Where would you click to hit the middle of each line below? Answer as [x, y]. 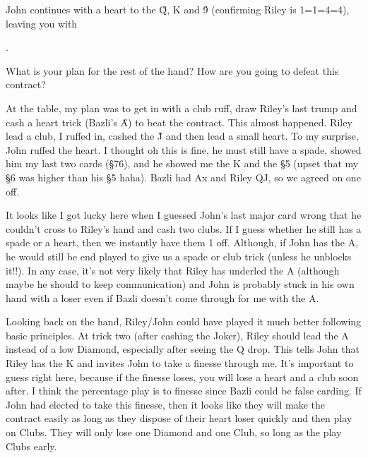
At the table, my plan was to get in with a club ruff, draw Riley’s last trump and [182, 108]
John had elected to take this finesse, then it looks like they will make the [165, 404]
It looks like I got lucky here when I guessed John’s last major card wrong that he [184, 215]
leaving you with [42, 23]
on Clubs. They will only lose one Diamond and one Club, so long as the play [174, 432]
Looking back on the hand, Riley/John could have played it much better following [184, 321]
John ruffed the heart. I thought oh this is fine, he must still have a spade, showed [184, 149]
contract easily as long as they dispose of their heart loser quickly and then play [179, 418]
